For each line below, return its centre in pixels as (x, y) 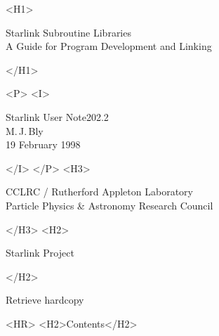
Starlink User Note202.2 (57, 116)
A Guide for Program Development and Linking (109, 46)
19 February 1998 (43, 144)
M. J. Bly (25, 130)
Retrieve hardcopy (45, 300)
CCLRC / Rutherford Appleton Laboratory (99, 192)
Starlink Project (40, 253)
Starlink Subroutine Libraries (68, 32)
